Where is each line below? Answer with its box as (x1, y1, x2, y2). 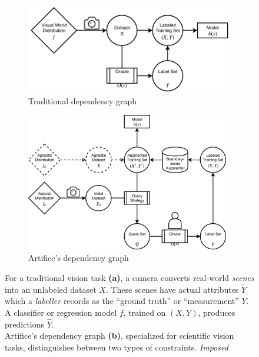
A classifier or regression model (5, 306, 117, 319)
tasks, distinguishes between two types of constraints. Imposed (5, 341, 228, 353)
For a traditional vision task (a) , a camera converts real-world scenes (5, 272, 254, 284)
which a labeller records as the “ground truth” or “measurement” (5, 295, 239, 307)
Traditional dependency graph (28, 94, 137, 107)
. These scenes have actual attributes (105, 283, 239, 295)
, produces (198, 306, 235, 319)
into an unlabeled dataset (5, 283, 97, 295)
